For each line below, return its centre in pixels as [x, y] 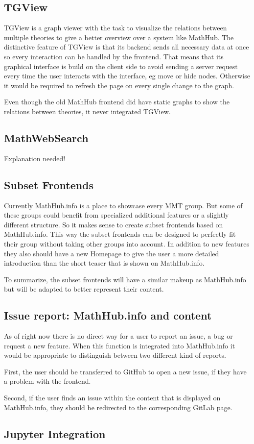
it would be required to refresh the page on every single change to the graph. [119, 85]
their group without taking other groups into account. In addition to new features [127, 243]
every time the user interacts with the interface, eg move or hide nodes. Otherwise [127, 76]
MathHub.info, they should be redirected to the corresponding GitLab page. [118, 407]
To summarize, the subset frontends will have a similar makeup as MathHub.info [125, 279]
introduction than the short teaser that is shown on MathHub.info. [104, 263]
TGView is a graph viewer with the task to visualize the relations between [115, 28]
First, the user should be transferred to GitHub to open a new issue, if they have [125, 371]
